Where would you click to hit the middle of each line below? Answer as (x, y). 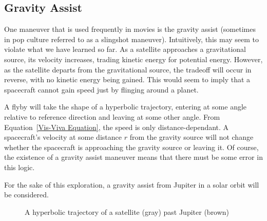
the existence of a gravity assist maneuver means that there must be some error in (133, 157)
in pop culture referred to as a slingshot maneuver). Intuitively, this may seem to (132, 39)
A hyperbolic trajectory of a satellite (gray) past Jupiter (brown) (127, 211)
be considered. (26, 195)
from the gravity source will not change (192, 137)
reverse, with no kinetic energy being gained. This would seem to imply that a (127, 79)
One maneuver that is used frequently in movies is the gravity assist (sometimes (130, 29)
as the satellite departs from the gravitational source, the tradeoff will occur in (128, 69)
